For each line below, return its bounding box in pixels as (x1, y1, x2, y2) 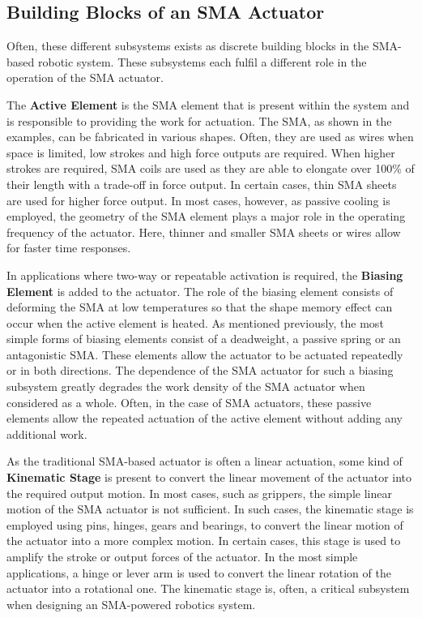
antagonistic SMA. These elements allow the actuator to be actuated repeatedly (6, 345, 403, 363)
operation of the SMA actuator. (6, 69, 164, 86)
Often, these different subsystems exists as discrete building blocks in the (6, 37, 369, 54)
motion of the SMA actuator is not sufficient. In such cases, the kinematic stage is (6, 500, 414, 517)
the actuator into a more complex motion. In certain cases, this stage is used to (6, 532, 401, 549)
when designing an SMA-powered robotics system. (6, 595, 256, 612)
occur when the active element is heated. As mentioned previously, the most (6, 314, 384, 331)
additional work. (6, 425, 87, 442)
